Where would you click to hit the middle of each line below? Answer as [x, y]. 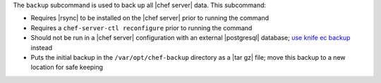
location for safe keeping [67, 68]
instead [42, 47]
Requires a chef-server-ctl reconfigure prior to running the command [141, 27]
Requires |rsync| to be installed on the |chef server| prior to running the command [150, 18]
